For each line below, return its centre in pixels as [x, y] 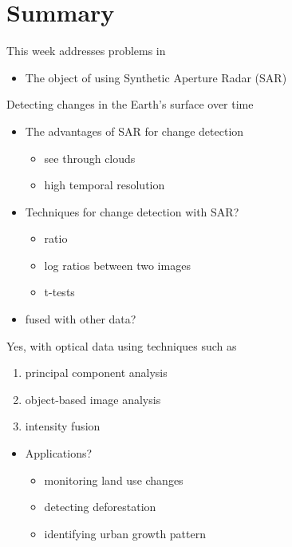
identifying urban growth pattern [125, 533]
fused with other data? [81, 319]
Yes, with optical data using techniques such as [122, 345]
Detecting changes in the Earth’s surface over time [130, 104]
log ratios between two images [117, 265]
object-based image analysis [93, 399]
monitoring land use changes [114, 480]
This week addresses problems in [86, 51]
